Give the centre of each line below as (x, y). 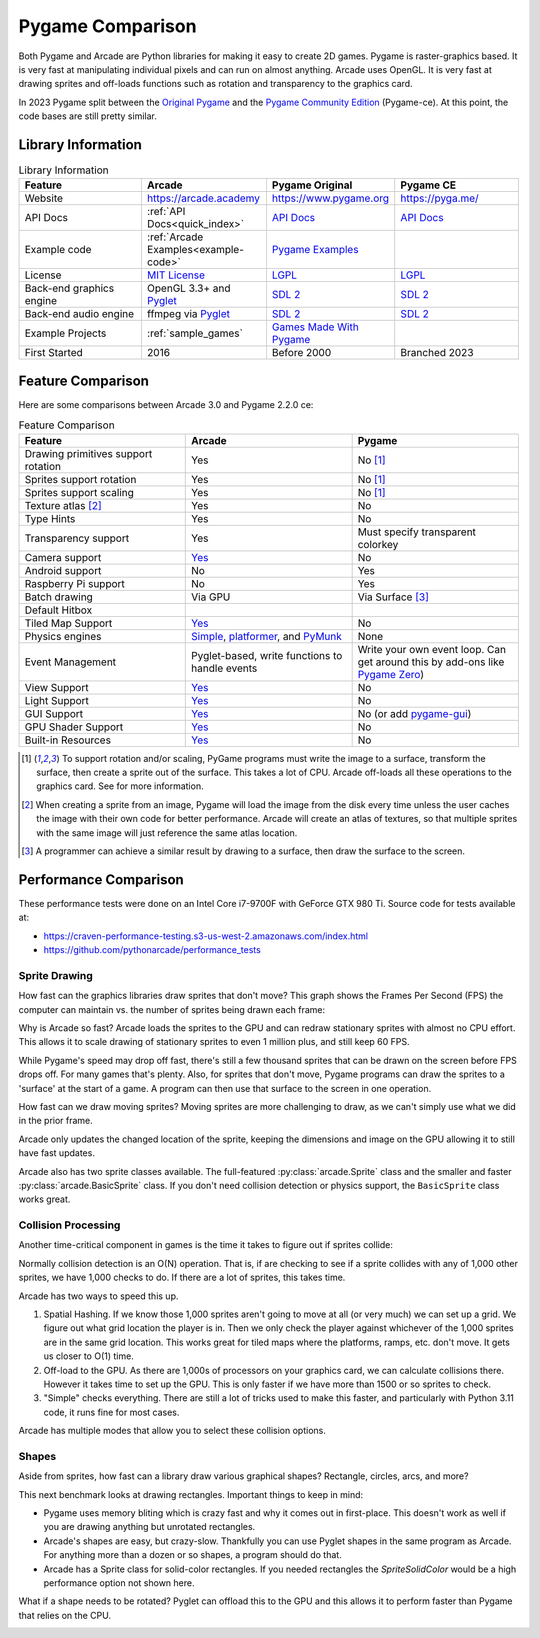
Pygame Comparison (107, 26)
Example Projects (65, 333)
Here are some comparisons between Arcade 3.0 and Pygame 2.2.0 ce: (166, 404)
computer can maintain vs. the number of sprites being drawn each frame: (172, 1009)
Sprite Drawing (56, 975)
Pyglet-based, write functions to (267, 655)
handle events (224, 668)
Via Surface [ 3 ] (393, 597)
